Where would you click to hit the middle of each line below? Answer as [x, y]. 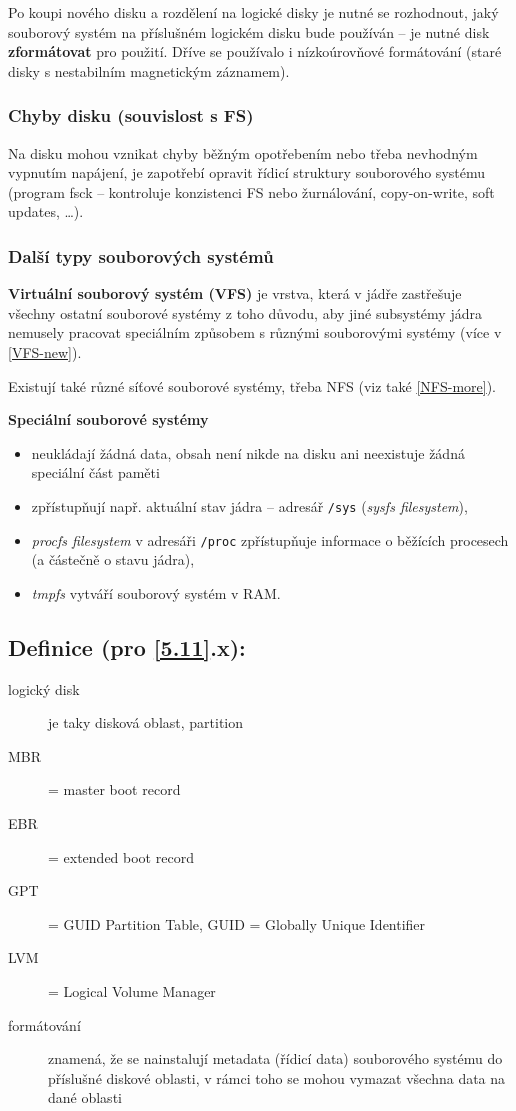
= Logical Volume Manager [132, 990]
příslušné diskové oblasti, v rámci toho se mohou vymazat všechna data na [277, 1077]
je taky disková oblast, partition [146, 722]
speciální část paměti [95, 472]
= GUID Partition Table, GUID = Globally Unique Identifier [237, 923]
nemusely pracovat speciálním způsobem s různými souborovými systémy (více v [255, 332]
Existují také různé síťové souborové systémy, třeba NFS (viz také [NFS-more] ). [252, 385]
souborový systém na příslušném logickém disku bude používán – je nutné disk [249, 31]
